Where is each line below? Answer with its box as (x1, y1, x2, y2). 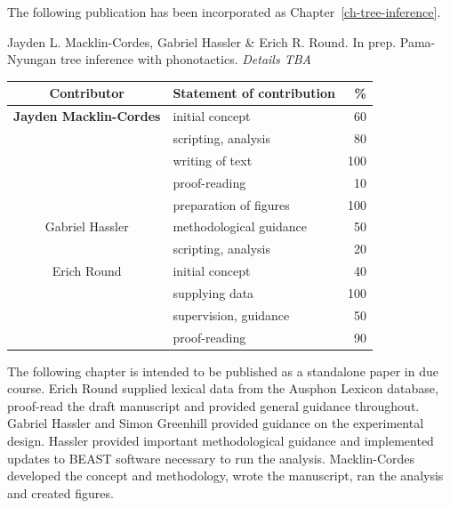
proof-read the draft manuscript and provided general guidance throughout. (7, 396, 420, 415)
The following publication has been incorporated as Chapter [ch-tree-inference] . (7, 3, 441, 20)
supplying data (173, 283, 254, 302)
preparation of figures (173, 195, 290, 214)
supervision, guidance (173, 305, 290, 324)
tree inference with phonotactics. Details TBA (60, 50, 311, 69)
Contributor (49, 84, 125, 102)
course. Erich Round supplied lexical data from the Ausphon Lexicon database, (7, 379, 438, 398)
